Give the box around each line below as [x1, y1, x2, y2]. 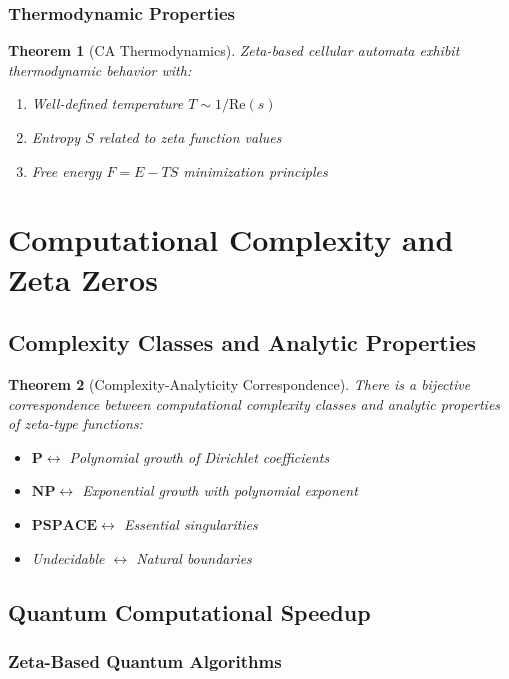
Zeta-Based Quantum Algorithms [8, 648, 282, 673]
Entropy [31, 127, 81, 147]
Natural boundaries [136, 547, 252, 568]
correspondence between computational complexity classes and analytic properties [8, 393, 501, 414]
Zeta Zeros [8, 258, 158, 299]
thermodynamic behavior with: [8, 59, 192, 80]
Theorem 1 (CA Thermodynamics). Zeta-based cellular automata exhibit [8, 40, 460, 61]
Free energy [31, 160, 102, 181]
